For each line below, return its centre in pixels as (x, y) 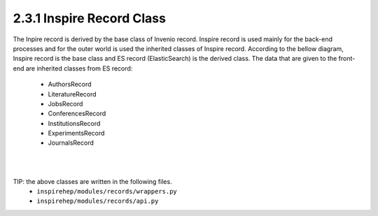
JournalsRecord (71, 143)
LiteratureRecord (72, 94)
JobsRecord (65, 103)
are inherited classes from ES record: (79, 68)
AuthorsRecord (70, 85)
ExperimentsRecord (76, 134)
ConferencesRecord (77, 114)
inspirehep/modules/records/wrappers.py (107, 192)
